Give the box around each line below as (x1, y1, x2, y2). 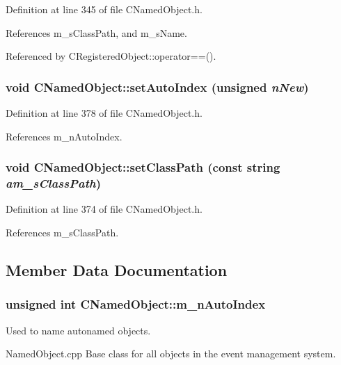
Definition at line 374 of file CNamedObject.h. (6, 202, 203, 216)
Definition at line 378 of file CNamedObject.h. (6, 106, 203, 120)
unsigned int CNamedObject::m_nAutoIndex (6, 295, 266, 313)
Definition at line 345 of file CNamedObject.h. (6, 2, 203, 16)
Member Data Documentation (6, 259, 228, 280)
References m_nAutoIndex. (6, 129, 122, 143)
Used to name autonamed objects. (6, 323, 151, 337)
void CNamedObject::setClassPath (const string (6, 159, 280, 176)
